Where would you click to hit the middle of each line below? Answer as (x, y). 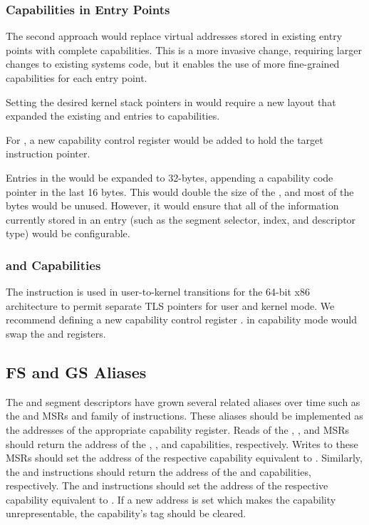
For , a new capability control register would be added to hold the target (165, 139)
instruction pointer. (48, 154)
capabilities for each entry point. (77, 78)
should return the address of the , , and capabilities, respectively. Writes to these (182, 443)
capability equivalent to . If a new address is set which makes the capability (171, 499)
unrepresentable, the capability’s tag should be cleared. (126, 513)
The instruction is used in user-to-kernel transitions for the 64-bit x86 (158, 292)
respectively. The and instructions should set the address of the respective (167, 485)
